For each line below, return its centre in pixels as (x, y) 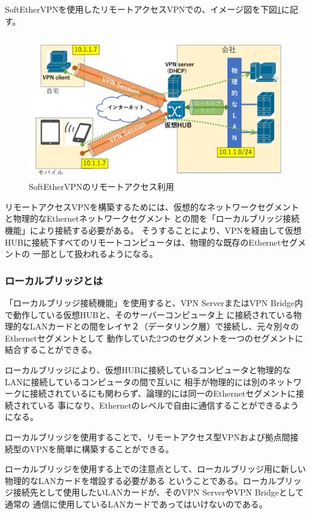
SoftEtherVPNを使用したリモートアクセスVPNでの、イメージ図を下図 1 (143, 9)
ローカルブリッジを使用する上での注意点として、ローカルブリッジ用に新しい (155, 469)
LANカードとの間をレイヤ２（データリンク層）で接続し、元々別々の (164, 326)
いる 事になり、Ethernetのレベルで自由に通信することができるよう (168, 405)
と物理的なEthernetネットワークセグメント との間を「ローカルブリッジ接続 (152, 218)
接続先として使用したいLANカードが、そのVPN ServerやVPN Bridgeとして (158, 492)
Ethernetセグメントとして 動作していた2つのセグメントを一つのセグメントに (154, 338)
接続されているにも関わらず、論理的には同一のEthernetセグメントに (163, 393)
